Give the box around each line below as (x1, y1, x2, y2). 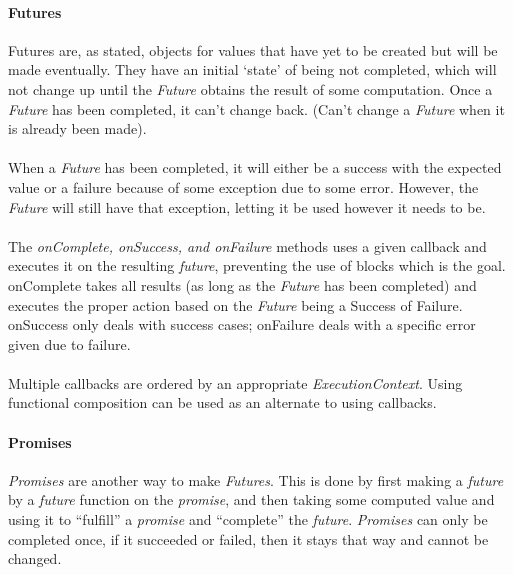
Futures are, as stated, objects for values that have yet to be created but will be (8, 39, 498, 60)
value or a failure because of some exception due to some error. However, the (8, 176, 479, 197)
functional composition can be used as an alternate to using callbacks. (8, 392, 437, 413)
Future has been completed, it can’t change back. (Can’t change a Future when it (8, 98, 505, 119)
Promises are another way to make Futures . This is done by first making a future (8, 469, 504, 490)
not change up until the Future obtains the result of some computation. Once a (8, 78, 493, 99)
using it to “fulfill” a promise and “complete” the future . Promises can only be (8, 509, 488, 530)
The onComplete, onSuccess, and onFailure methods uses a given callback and (8, 235, 487, 256)
